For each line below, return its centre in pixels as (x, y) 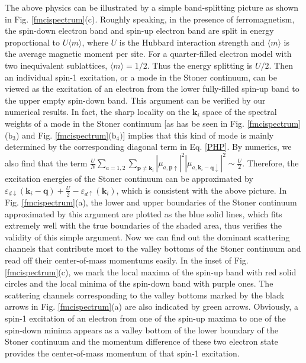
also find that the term (46, 163)
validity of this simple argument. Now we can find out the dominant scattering (147, 237)
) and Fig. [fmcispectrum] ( (64, 135)
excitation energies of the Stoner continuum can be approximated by (129, 179)
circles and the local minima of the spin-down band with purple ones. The (139, 283)
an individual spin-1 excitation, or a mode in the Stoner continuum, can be (141, 77)
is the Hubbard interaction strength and (192, 42)
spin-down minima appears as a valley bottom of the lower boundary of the (141, 330)
